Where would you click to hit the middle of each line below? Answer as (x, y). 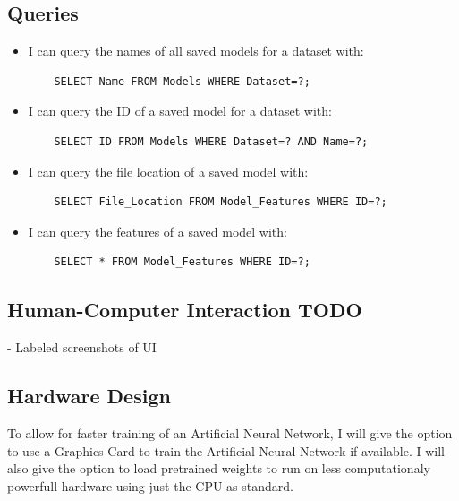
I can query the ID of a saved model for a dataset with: (180, 111)
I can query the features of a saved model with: (157, 231)
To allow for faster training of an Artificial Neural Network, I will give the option (230, 432)
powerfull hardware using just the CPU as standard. (150, 485)
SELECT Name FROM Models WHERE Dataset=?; (182, 81)
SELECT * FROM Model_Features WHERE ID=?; (182, 262)
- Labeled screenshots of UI (82, 347)
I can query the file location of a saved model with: (168, 171)
